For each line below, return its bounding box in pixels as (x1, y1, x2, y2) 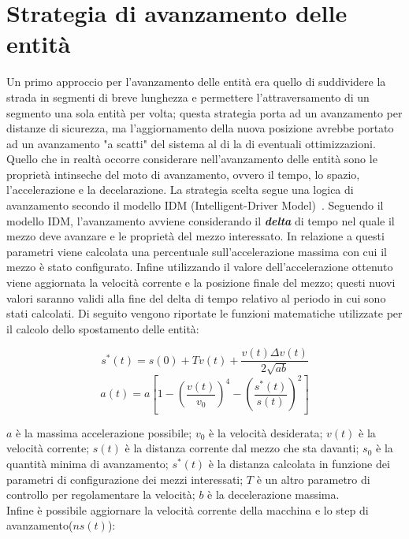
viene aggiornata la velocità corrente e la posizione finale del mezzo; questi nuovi (6, 274, 396, 291)
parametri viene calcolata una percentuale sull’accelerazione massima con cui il (6, 243, 387, 259)
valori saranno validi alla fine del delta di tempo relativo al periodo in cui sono (6, 289, 386, 306)
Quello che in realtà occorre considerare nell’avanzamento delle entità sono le (6, 151, 377, 167)
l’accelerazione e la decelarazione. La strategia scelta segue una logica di (6, 181, 354, 198)
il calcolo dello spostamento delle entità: (6, 320, 199, 336)
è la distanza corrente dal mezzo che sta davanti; (125, 440, 359, 456)
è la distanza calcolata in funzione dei (208, 455, 390, 472)
